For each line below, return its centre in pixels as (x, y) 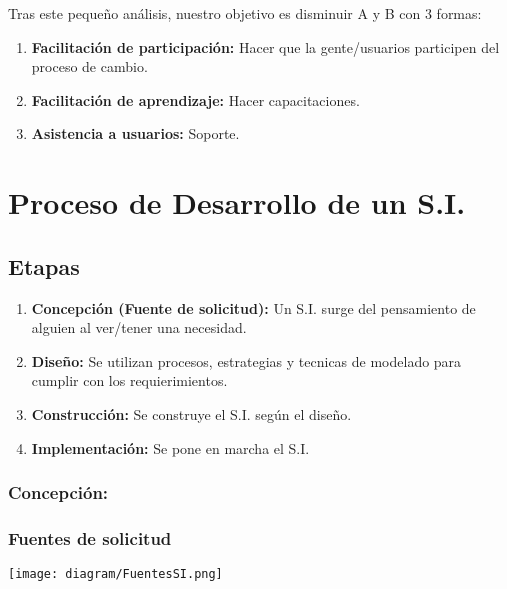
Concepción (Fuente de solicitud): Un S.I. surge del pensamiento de (253, 307)
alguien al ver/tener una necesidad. (139, 327)
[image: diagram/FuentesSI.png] (115, 574)
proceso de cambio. (89, 66)
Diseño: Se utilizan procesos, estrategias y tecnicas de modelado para (246, 360)
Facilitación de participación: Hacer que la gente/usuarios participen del (265, 46)
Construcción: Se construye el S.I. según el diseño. (191, 413)
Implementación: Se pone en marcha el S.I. (170, 447)
